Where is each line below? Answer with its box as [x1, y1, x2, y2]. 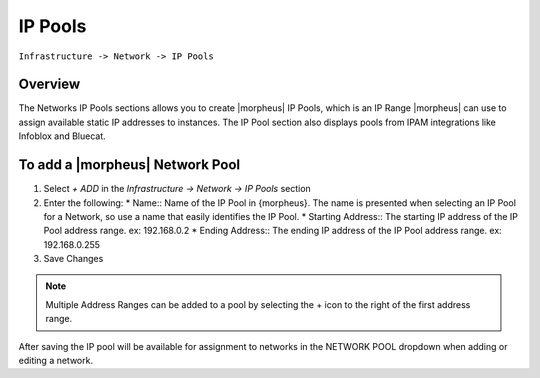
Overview [18, 76, 81, 93]
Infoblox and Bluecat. [18, 130, 107, 142]
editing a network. [18, 355, 94, 367]
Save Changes [43, 253, 104, 265]
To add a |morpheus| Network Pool [18, 156, 241, 174]
